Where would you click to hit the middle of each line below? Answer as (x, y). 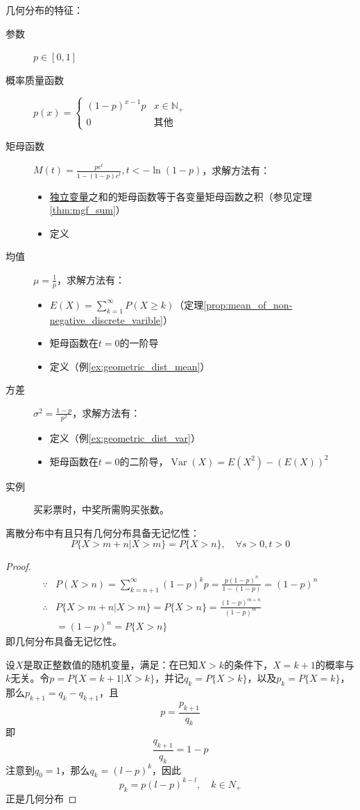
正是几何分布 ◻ (41, 798)
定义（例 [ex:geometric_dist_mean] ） (130, 366)
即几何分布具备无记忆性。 (64, 641)
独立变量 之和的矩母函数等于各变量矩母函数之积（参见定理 (181, 196)
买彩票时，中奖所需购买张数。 (101, 509)
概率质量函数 (35, 79)
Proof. (18, 566)
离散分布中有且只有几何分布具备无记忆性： (103, 532)
